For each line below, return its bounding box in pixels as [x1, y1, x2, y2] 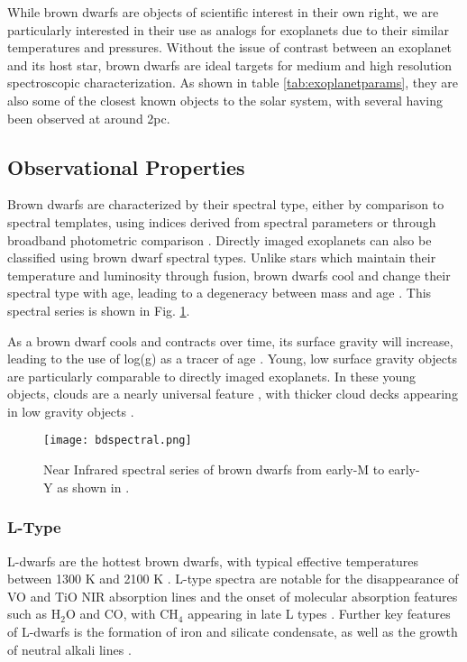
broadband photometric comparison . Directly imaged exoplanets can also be [7, 230, 432, 249]
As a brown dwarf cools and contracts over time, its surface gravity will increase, [7, 331, 453, 350]
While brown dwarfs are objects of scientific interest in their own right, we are [7, 3, 439, 21]
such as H [7, 604, 61, 623]
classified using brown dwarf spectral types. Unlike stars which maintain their [7, 248, 436, 267]
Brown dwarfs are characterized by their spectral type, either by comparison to [7, 195, 444, 214]
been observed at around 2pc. [7, 108, 170, 127]
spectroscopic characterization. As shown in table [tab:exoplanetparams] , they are [7, 73, 458, 92]
